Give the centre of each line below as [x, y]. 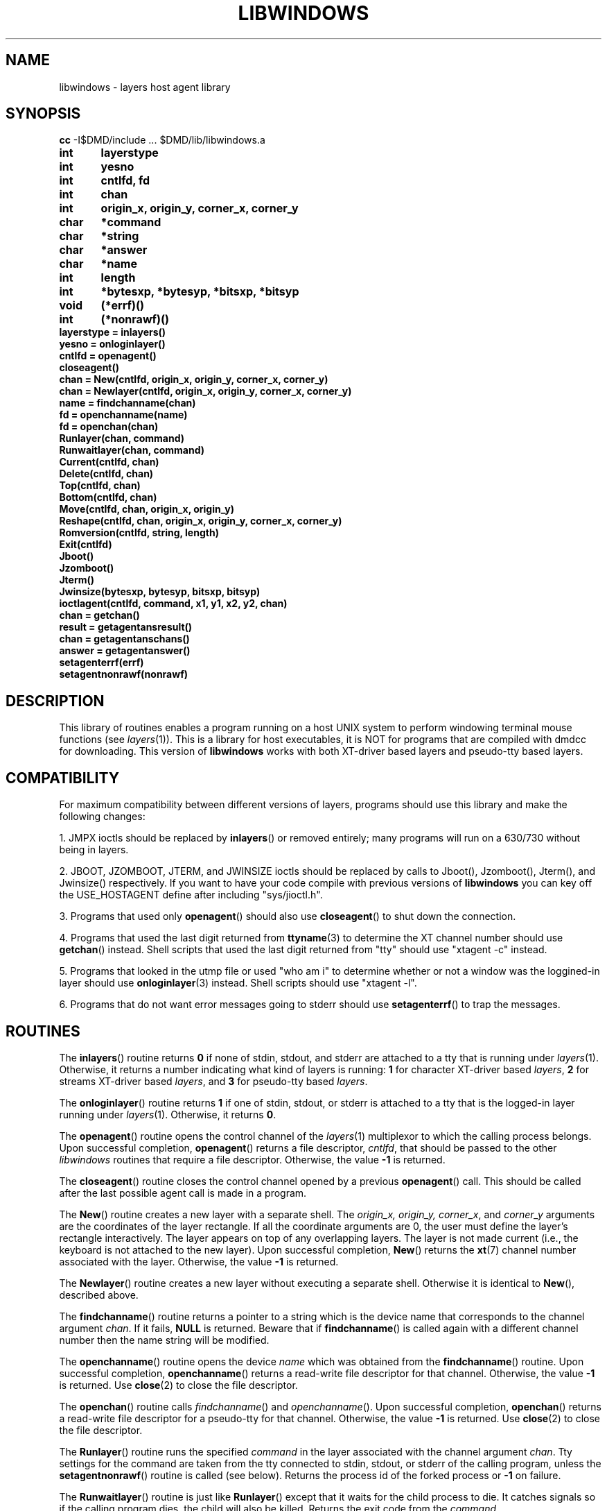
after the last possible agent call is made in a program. [183, 1193]
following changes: [102, 817]
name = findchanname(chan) [127, 403]
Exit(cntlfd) [86, 545]
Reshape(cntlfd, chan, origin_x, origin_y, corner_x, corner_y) [201, 521]
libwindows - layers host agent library [145, 87]
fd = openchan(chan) [109, 427]
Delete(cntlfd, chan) [106, 474]
